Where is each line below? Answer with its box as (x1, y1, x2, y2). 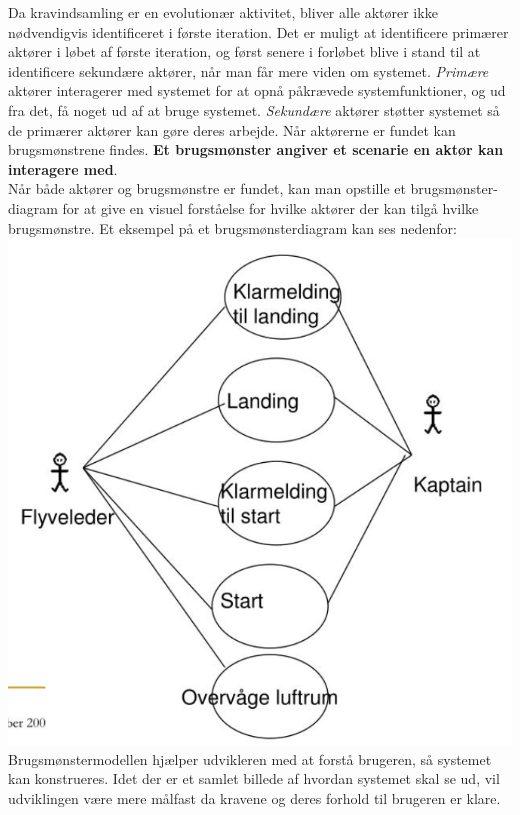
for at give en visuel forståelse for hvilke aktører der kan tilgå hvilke (62, 197, 479, 218)
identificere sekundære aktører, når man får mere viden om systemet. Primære (8, 60, 489, 81)
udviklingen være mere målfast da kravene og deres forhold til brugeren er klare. (8, 787, 501, 808)
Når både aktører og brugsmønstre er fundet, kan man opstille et (8, 178, 406, 199)
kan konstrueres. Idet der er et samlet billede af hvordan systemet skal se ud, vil (8, 768, 500, 789)
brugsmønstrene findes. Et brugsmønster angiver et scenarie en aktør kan (8, 139, 504, 160)
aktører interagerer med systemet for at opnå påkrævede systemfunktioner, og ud (8, 80, 506, 101)
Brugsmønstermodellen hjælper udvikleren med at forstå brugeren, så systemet (8, 748, 492, 769)
